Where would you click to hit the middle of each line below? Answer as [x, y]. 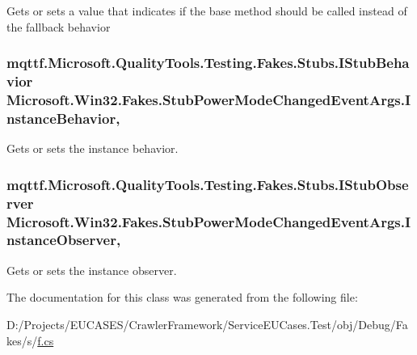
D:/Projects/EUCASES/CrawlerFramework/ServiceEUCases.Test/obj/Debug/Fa [207, 324]
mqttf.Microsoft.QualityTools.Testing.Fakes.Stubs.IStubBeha [208, 63]
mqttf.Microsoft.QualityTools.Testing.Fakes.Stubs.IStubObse [208, 184]
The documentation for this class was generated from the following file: [182, 297]
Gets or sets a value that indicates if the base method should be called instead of [207, 11]
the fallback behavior [59, 26]
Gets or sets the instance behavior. [93, 148]
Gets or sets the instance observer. [92, 270]
